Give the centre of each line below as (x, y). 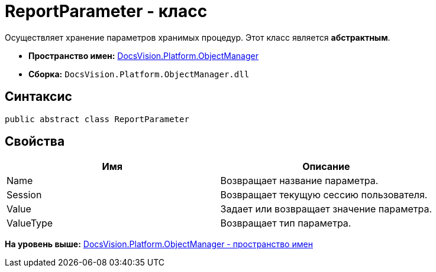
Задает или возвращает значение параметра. (326, 209)
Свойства (35, 142)
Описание (326, 167)
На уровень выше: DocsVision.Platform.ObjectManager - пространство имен (159, 244)
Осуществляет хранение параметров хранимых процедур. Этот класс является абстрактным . (198, 37)
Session (24, 195)
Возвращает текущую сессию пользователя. (324, 195)
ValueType (30, 223)
